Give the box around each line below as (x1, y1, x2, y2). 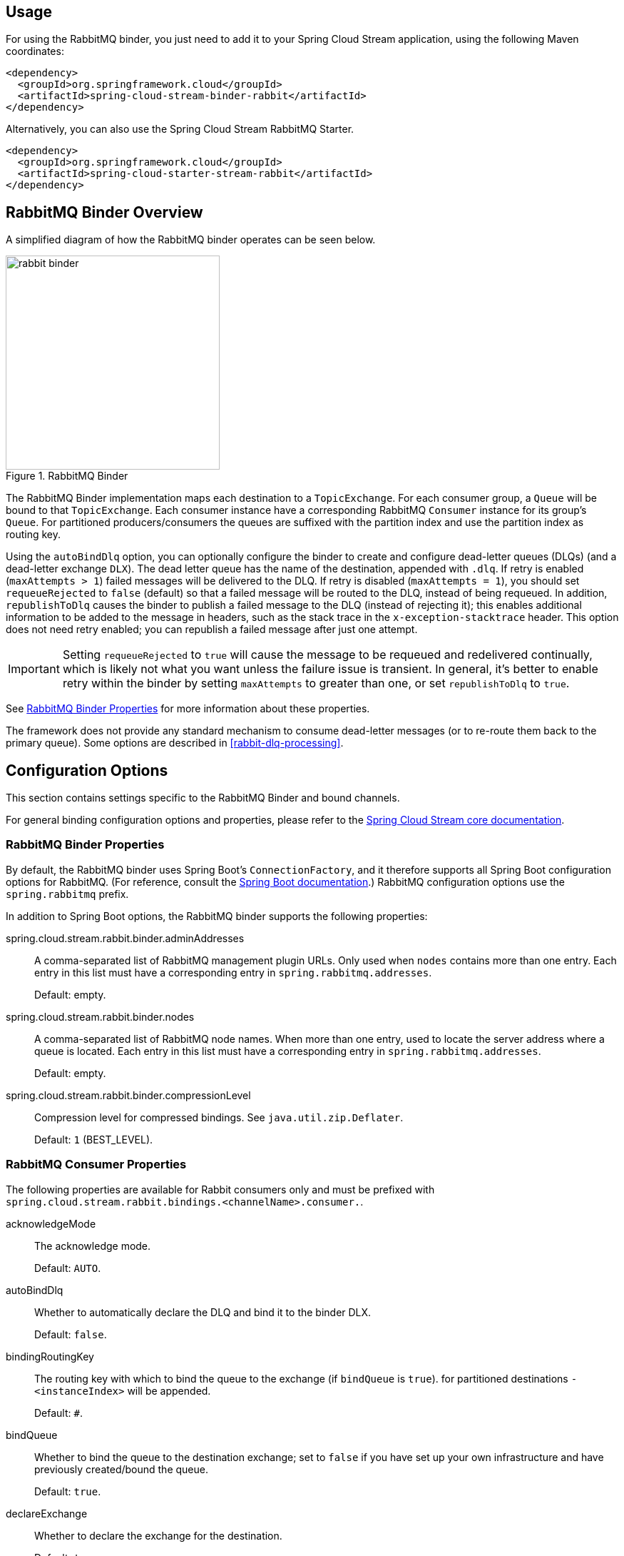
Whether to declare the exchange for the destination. (34, 1529, 282, 1542)
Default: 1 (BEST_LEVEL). (34, 1133, 153, 1146)
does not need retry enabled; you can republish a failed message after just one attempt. (6, 623, 418, 636)
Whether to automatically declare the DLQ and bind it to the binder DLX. (34, 1305, 372, 1318)
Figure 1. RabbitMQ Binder (6, 470, 128, 483)
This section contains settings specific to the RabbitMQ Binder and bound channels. (6, 792, 400, 804)
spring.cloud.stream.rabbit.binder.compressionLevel (6, 1088, 251, 1101)
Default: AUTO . (34, 1261, 101, 1274)
